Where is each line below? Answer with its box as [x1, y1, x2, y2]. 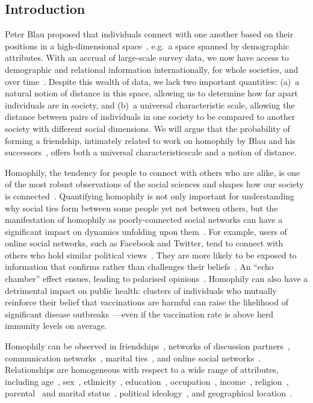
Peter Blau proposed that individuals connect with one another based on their [5, 28, 294, 40]
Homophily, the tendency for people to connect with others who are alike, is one [5, 166, 300, 178]
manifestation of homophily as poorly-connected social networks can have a [5, 213, 283, 226]
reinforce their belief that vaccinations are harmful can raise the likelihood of [5, 296, 288, 308]
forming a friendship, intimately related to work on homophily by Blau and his [5, 134, 296, 146]
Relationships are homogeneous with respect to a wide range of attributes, [5, 363, 279, 376]
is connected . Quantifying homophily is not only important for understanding [5, 189, 295, 202]
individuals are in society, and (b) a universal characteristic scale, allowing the [5, 98, 295, 111]
